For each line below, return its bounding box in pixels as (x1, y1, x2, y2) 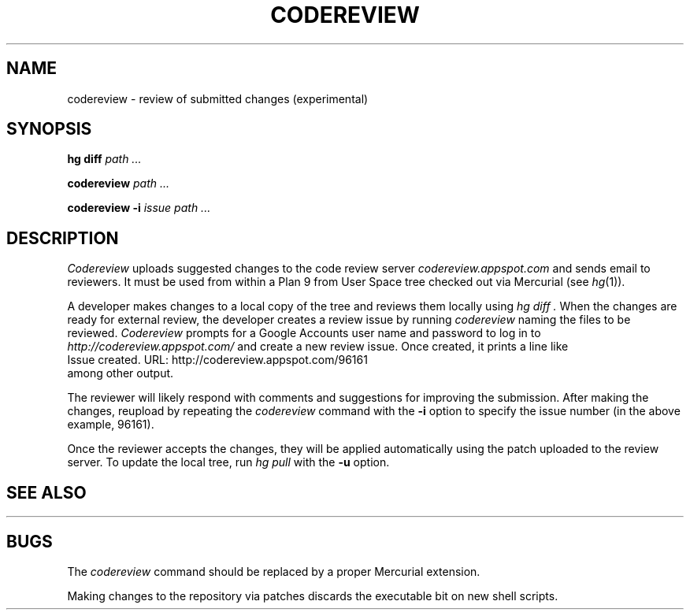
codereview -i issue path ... (67, 201, 211, 215)
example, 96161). (67, 417, 154, 432)
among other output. (67, 366, 174, 380)
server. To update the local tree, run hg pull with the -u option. (67, 455, 390, 469)
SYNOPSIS (6, 119, 92, 139)
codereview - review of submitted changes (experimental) (67, 91, 369, 106)
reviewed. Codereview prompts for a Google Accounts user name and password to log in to (67, 326, 541, 340)
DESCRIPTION (6, 228, 119, 248)
